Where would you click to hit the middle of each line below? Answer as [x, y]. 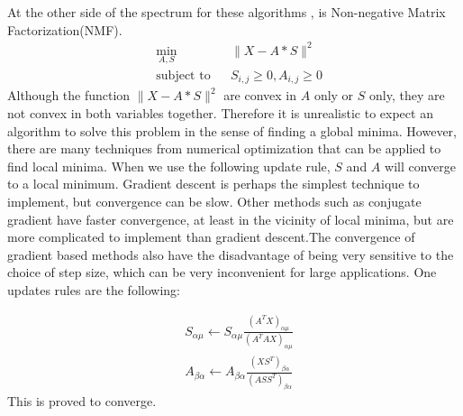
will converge [420, 166]
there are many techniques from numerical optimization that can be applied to [224, 148]
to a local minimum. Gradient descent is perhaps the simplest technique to [213, 184]
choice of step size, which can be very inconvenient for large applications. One [222, 272]
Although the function [69, 95]
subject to [183, 75]
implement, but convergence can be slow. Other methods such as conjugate [214, 201]
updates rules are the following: [94, 289]
